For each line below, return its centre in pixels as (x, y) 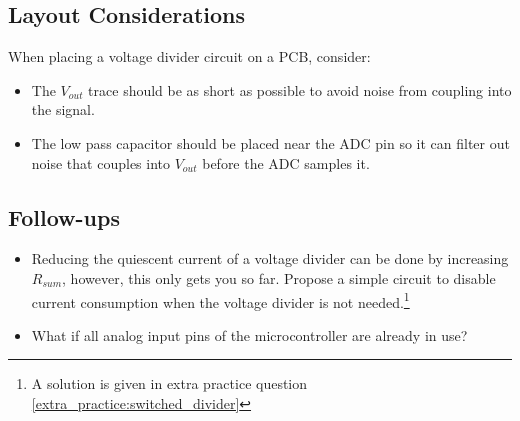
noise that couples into (101, 162)
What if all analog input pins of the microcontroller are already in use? (249, 334)
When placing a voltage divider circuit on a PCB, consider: (189, 56)
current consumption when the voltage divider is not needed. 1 (220, 300)
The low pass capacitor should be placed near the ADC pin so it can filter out (270, 142)
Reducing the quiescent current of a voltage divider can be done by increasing (270, 258)
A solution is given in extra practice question (169, 383)
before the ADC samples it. (286, 162)
